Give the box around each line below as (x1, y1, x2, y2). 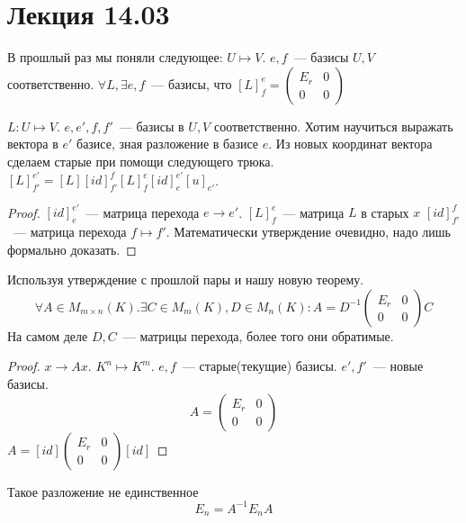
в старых (361, 203, 409, 221)
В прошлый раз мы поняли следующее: (7, 48, 223, 67)
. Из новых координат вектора (268, 134, 433, 153)
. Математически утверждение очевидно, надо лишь (166, 222, 451, 241)
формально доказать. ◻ (7, 239, 137, 258)
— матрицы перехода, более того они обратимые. (122, 326, 394, 345)
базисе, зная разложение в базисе (76, 134, 259, 153)
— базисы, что (151, 74, 232, 93)
